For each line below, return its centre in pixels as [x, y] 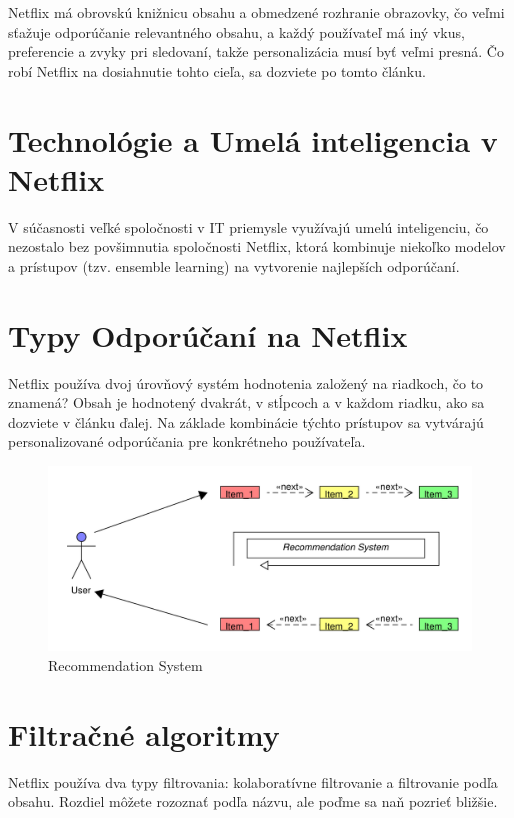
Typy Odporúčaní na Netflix [208, 334]
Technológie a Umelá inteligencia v [253, 139]
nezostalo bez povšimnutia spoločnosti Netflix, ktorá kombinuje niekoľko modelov [257, 246]
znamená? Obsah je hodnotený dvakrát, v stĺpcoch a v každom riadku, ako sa [246, 402]
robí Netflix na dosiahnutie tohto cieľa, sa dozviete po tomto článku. [217, 70]
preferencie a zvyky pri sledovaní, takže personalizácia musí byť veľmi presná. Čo [256, 51]
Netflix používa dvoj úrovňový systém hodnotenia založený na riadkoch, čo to [246, 382]
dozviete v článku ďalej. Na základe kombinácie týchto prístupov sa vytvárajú [246, 421]
